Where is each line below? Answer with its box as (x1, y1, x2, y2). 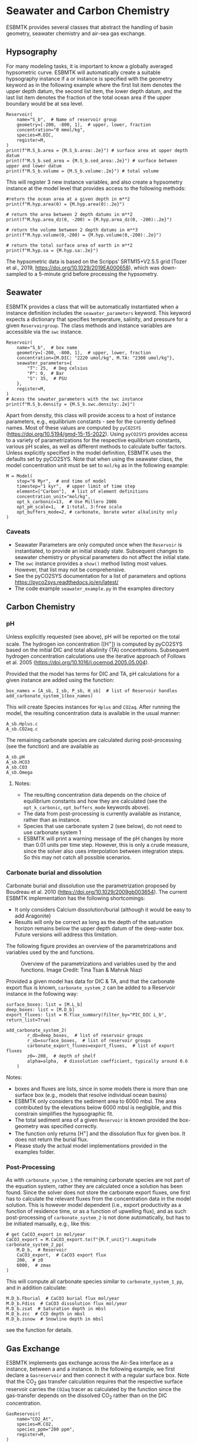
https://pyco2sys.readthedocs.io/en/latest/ (14, 578, 119, 586)
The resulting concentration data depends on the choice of (23, 792, 166, 799)
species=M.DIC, (16, 132, 54, 138)
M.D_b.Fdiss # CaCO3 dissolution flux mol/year (6, 1301, 128, 1307)
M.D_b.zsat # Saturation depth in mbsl (6, 1306, 107, 1312)
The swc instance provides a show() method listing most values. (14, 560, 168, 567)
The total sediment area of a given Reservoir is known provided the (14, 1116, 178, 1123)
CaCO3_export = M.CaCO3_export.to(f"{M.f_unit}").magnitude (6, 1237, 157, 1243)
